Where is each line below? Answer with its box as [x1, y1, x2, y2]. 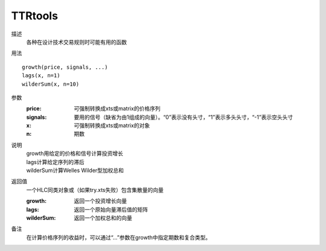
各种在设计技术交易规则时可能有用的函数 [26, 38, 127, 45]
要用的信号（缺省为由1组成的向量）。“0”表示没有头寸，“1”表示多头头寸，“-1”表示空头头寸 [74, 113, 293, 121]
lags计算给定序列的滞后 [26, 158, 85, 165]
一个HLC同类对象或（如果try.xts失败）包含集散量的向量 [26, 186, 164, 193]
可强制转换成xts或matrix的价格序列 [74, 105, 161, 112]
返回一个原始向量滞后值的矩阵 [74, 206, 148, 213]
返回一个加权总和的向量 [74, 214, 132, 221]
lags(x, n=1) [22, 72, 60, 79]
